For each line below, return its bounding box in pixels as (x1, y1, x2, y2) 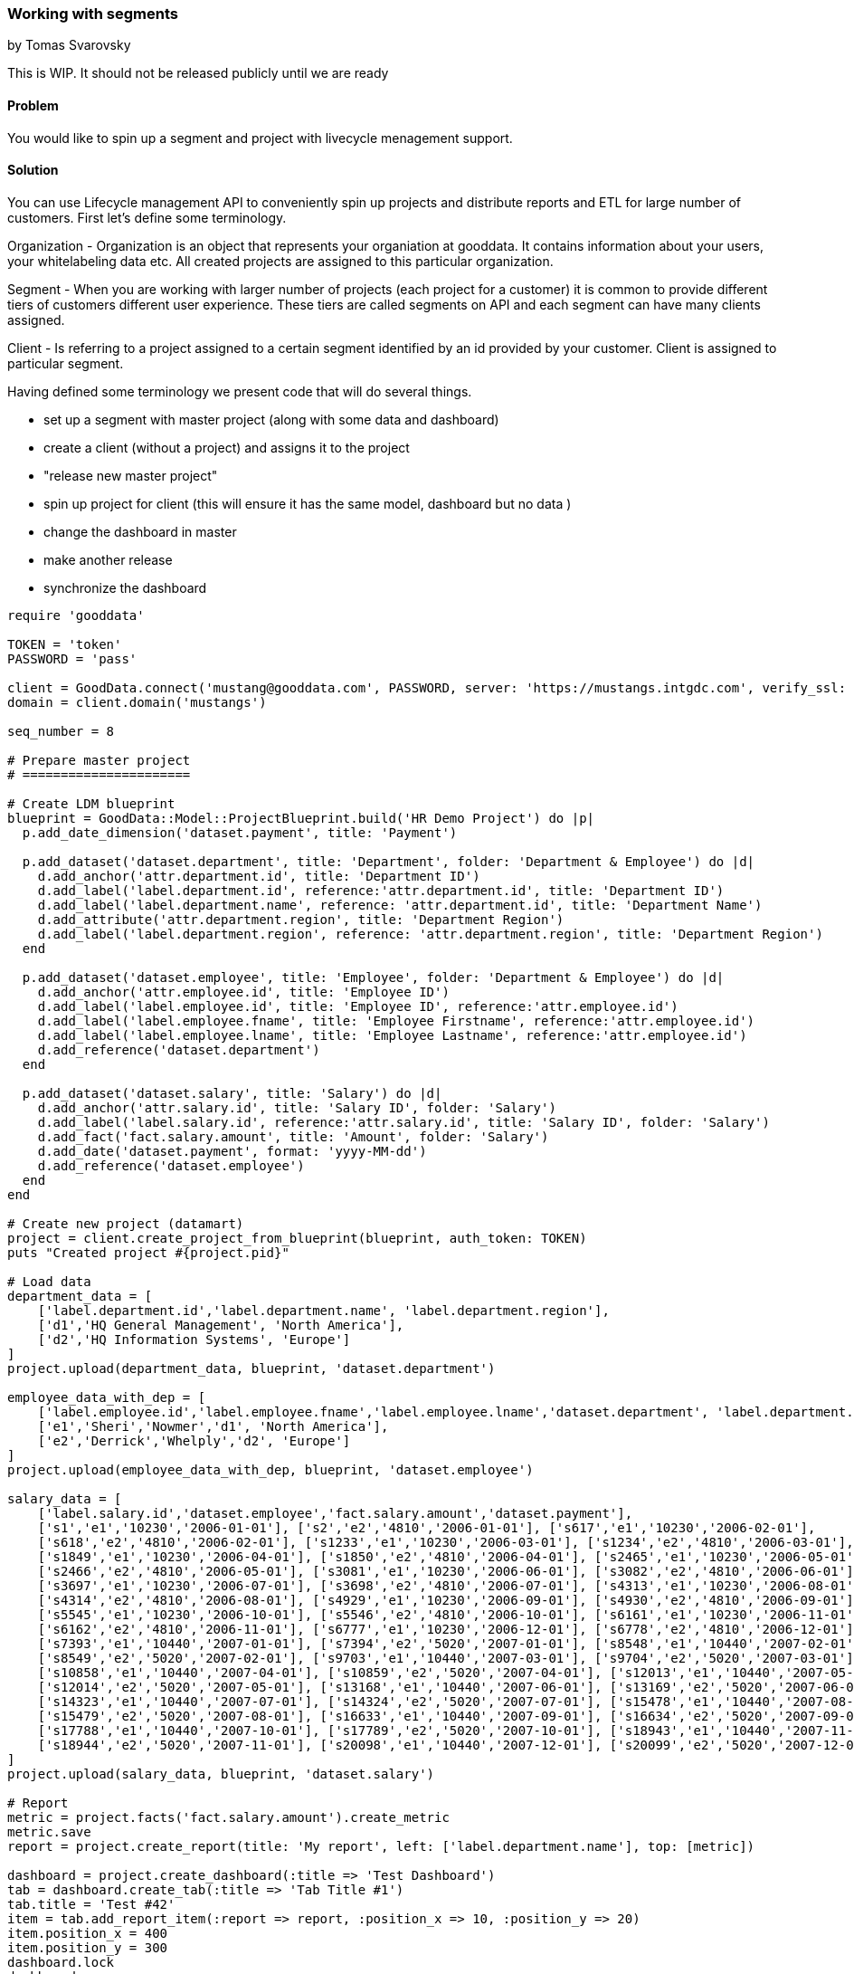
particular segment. (7, 355, 124, 371)
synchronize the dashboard (43, 579, 207, 596)
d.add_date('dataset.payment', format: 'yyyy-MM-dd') (37, 1143, 427, 1159)
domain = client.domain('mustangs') (7, 694, 267, 710)
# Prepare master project (7, 752, 191, 768)
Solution (7, 162, 59, 178)
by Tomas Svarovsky (7, 37, 131, 53)
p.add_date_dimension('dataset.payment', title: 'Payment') (22, 825, 458, 840)
